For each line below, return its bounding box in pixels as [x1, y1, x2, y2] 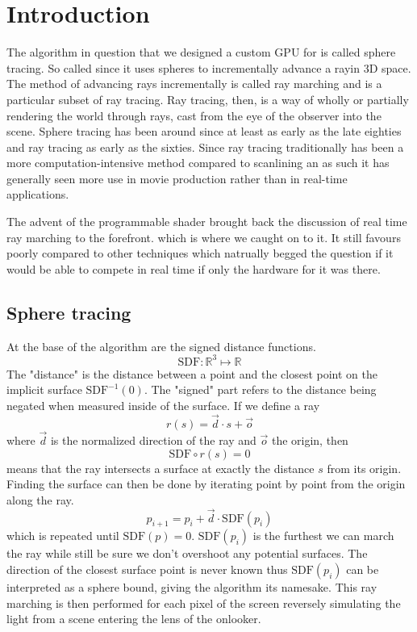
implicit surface [6, 381, 82, 398]
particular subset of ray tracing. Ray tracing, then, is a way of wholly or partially [6, 90, 409, 107]
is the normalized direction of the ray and [50, 431, 256, 448]
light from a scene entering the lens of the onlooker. [6, 610, 261, 627]
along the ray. [6, 491, 74, 508]
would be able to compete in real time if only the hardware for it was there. [6, 260, 381, 277]
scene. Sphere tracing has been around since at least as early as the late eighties [6, 123, 402, 140]
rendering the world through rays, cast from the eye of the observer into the [6, 107, 382, 123]
